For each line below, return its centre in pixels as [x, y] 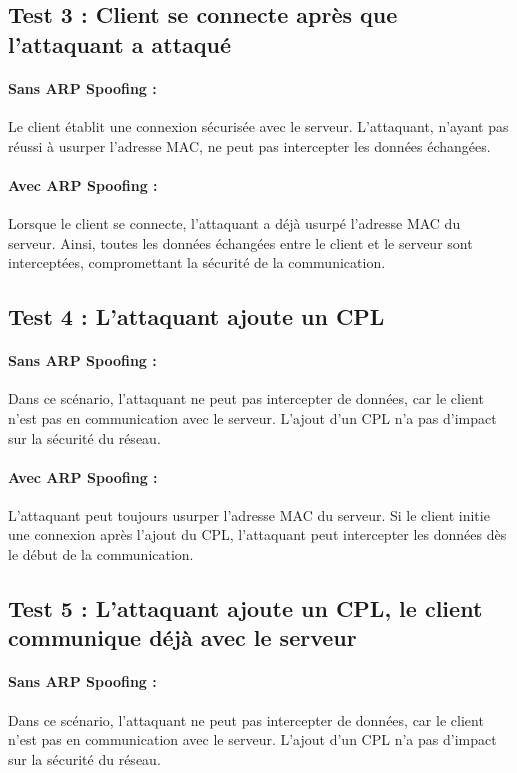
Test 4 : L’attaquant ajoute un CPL [196, 316]
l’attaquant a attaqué [119, 43]
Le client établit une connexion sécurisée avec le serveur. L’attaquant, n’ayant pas [258, 125]
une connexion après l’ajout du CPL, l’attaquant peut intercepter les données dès [257, 534]
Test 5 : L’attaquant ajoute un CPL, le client [245, 608]
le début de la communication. [101, 554]
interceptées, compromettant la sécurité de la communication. [197, 262]
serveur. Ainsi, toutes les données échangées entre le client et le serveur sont [240, 242]
